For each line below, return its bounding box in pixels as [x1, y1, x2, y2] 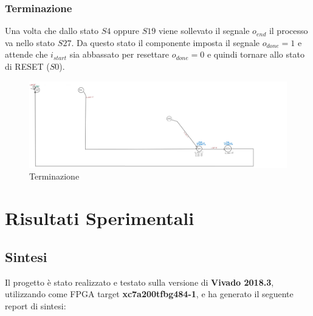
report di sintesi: [5, 299, 66, 312]
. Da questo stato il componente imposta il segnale [71, 36, 260, 49]
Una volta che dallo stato [5, 24, 99, 37]
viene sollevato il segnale [158, 24, 250, 37]
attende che [5, 48, 48, 61]
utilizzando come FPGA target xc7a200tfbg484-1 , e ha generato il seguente [5, 287, 294, 300]
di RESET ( [5, 60, 50, 72]
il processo [269, 24, 308, 37]
